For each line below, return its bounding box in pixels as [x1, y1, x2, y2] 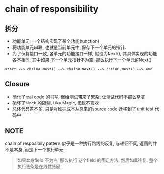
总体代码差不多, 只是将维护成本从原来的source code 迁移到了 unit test [12, 106, 154, 112]
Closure [5, 80, 30, 88]
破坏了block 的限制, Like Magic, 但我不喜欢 [12, 100, 99, 105]
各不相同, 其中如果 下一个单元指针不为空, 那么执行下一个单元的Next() [12, 57, 152, 63]
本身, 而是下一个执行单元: [13, 146, 65, 152]
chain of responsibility [5, 3, 99, 15]
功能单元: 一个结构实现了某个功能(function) [12, 38, 100, 44]
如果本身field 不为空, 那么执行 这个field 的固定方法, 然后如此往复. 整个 [17, 157, 158, 163]
